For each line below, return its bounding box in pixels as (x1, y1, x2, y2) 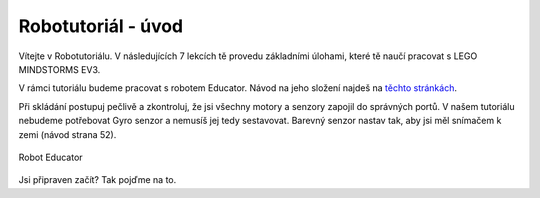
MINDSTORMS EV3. (18, 63, 101, 75)
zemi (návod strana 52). (18, 128, 117, 140)
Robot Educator (18, 151, 84, 163)
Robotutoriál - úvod (18, 15, 184, 37)
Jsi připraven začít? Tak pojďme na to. (18, 174, 177, 186)
